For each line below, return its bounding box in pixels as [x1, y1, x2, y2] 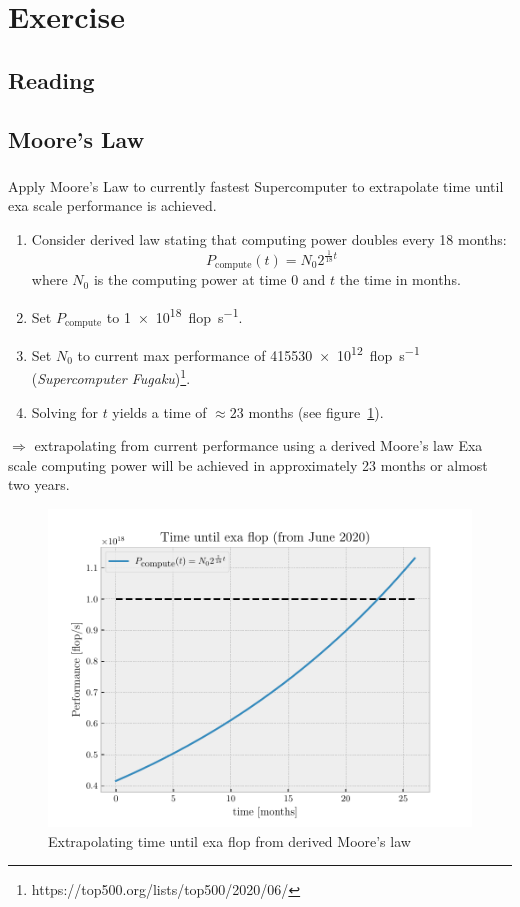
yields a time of [112, 401, 207, 422]
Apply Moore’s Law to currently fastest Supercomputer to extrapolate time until [8, 175, 504, 196]
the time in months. [339, 269, 461, 290]
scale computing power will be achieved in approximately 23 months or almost [8, 454, 488, 475]
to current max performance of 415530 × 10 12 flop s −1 [77, 342, 420, 365]
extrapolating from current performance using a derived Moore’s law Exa [34, 435, 483, 456]
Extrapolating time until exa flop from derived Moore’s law [48, 830, 411, 851]
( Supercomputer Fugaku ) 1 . [31, 365, 191, 389]
